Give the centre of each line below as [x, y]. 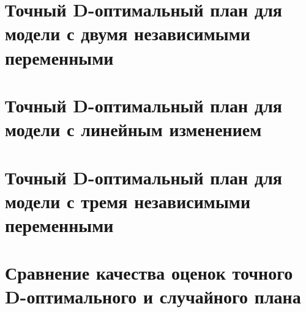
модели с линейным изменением [133, 129]
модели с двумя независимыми [128, 33]
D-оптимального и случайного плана [153, 296]
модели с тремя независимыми [128, 201]
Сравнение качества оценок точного [149, 273]
